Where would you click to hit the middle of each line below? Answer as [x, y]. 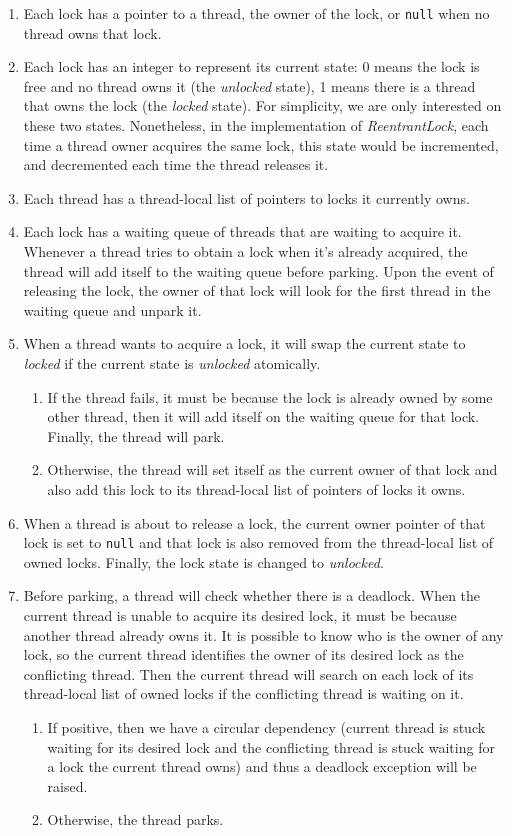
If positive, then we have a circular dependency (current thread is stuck [266, 726]
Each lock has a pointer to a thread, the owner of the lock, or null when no [256, 13]
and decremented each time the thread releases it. [176, 164]
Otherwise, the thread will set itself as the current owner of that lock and [272, 469]
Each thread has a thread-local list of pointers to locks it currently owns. [246, 197]
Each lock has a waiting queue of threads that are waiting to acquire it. [242, 231]
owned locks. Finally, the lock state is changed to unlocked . [203, 561]
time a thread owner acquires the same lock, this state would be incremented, [261, 144]
